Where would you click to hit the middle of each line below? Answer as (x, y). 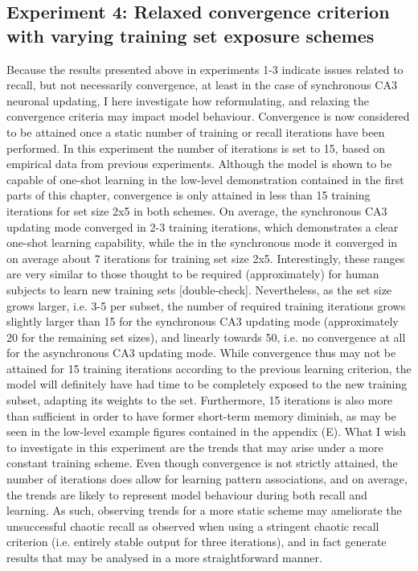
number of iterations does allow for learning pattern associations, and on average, (207, 479)
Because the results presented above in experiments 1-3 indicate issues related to (205, 69)
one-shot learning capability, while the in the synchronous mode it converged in (202, 242)
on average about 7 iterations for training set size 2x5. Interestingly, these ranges (206, 258)
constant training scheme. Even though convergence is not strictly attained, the (202, 463)
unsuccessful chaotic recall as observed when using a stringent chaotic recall (193, 526)
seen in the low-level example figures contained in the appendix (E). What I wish (207, 431)
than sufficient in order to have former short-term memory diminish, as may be (201, 415)
